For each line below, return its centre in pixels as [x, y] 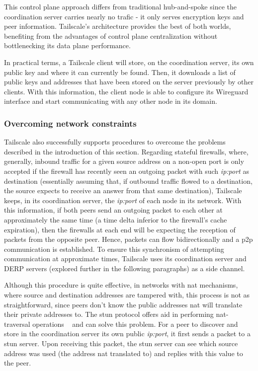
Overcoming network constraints [70, 123]
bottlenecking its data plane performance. [67, 45]
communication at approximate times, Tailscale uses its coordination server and [125, 259]
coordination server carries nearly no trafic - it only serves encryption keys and [124, 16]
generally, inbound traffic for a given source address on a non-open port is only [124, 161]
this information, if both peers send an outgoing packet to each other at [113, 210]
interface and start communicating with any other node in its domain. [111, 101]
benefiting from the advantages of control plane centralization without [111, 36]
